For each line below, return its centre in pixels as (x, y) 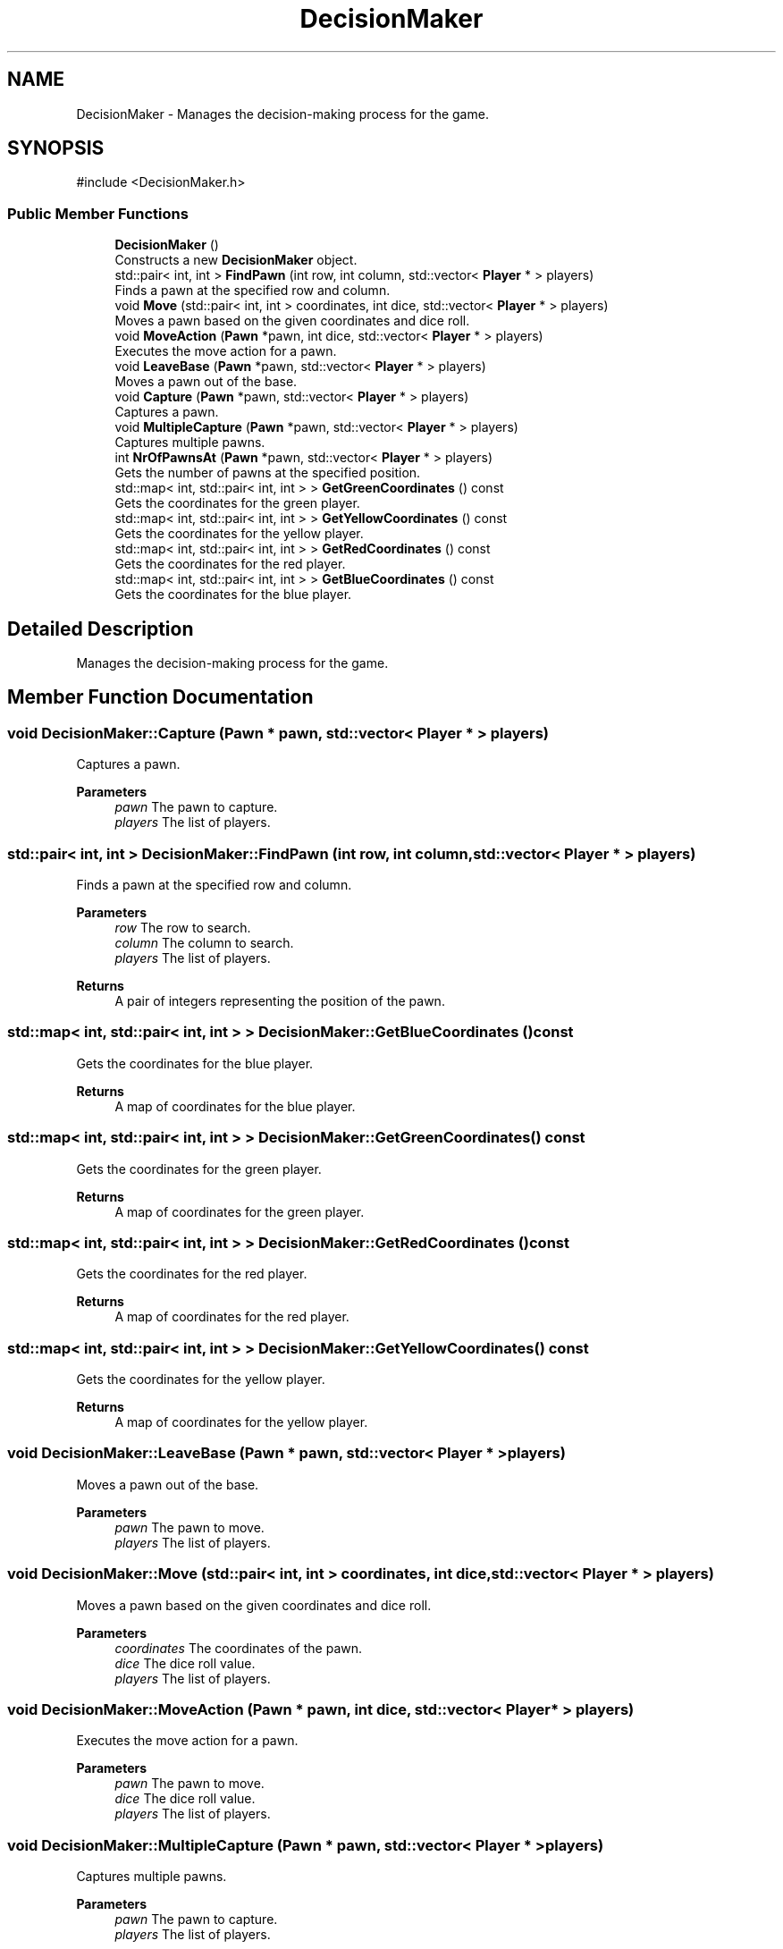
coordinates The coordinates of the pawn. (239, 1648)
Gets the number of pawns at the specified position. (268, 473)
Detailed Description (101, 629)
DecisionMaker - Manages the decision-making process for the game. (282, 114)
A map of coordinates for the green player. (240, 1211)
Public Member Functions (98, 213)
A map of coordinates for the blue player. (235, 1106)
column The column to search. (204, 943)
